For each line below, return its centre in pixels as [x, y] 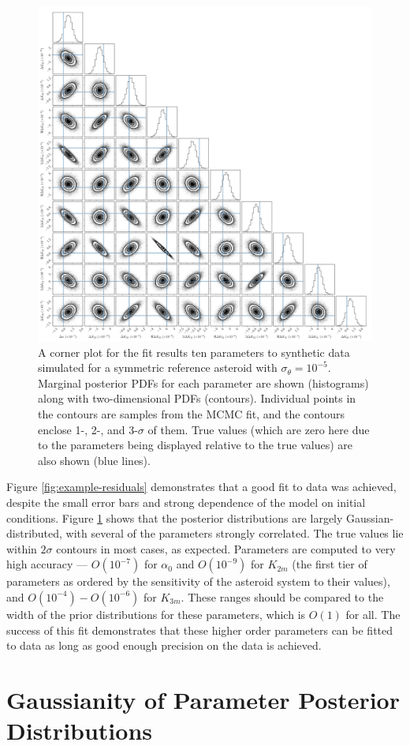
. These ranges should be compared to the [282, 596]
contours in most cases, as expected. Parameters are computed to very [226, 548]
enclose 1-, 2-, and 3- [88, 429]
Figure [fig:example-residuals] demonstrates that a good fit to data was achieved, [201, 487]
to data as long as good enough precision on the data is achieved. [164, 645]
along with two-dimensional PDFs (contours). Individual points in [197, 398]
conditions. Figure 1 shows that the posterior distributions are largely [175, 517]
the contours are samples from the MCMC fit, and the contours [191, 413]
